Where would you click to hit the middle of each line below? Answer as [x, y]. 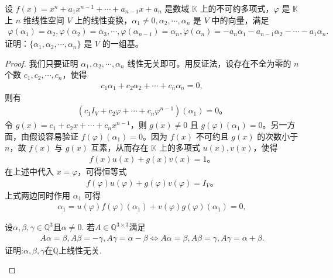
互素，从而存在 [120, 147]
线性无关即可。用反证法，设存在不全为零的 [209, 63]
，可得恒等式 [102, 171]
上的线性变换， [103, 20]
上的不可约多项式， [237, 8]
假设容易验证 [54, 136]
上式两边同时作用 [37, 195]
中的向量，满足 [240, 20]
